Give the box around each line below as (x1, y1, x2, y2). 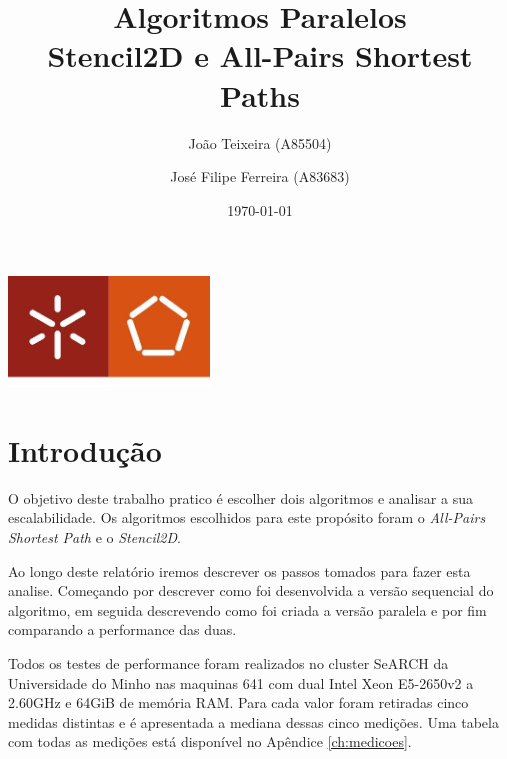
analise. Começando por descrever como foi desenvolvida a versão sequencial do (8, 580, 494, 601)
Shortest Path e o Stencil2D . (8, 527, 181, 548)
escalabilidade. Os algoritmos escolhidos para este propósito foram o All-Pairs (8, 507, 486, 528)
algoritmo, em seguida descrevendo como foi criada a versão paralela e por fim (8, 599, 487, 620)
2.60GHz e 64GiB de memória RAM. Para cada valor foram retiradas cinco (8, 692, 469, 713)
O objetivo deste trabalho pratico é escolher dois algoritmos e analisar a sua (8, 487, 473, 508)
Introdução (8, 429, 162, 470)
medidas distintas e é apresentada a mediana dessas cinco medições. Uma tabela (8, 711, 499, 732)
